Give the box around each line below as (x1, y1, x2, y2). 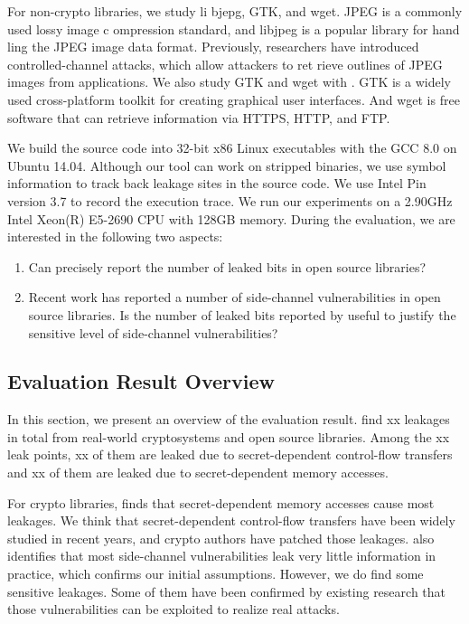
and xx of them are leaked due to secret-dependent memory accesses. (7, 463, 389, 482)
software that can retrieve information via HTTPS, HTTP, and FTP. (7, 108, 390, 127)
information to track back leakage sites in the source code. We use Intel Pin (7, 174, 427, 193)
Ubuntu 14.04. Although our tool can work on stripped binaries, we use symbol (7, 156, 446, 175)
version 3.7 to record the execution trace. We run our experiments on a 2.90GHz (7, 191, 453, 210)
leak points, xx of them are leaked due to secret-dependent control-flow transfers (7, 445, 453, 464)
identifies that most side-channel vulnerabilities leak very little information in (7, 546, 436, 565)
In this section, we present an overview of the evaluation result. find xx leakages (7, 410, 450, 429)
